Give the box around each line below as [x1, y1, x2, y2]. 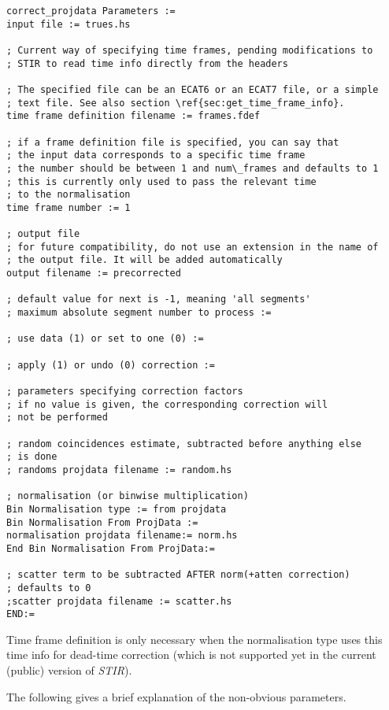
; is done [6, 451, 57, 463]
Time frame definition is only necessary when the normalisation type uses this [6, 630, 383, 647]
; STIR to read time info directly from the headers [6, 57, 288, 69]
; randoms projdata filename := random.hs [6, 464, 232, 475]
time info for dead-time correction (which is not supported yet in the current [6, 646, 376, 663]
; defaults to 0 [6, 582, 91, 594]
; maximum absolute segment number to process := [6, 307, 272, 319]
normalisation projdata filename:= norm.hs [6, 530, 238, 542]
